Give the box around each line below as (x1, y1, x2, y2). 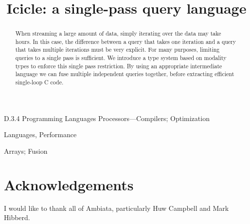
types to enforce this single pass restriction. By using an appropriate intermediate (15, 61, 222, 70)
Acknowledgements (4, 174, 134, 194)
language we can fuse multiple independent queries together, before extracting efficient (15, 70, 234, 78)
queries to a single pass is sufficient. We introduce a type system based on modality (15, 54, 227, 62)
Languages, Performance (4, 129, 77, 140)
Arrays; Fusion (4, 145, 48, 156)
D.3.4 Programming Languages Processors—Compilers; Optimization (4, 113, 210, 123)
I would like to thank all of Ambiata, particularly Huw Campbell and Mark (4, 203, 229, 213)
